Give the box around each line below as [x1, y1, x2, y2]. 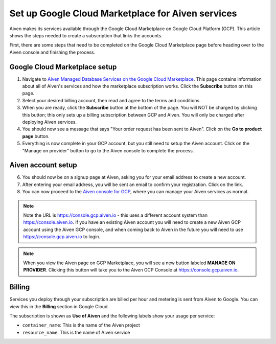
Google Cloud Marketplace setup [9, 62, 117, 71]
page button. [22, 133, 50, 139]
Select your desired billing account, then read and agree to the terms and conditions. [22, 97, 201, 103]
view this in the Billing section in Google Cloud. [9, 303, 109, 309]
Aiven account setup [9, 161, 78, 170]
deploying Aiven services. [22, 119, 77, 125]
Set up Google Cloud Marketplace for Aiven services [9, 8, 237, 19]
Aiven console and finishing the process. [9, 49, 96, 55]
